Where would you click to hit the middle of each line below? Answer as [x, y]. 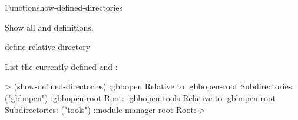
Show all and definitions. [49, 27]
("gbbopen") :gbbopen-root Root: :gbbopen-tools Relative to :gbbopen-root [140, 97]
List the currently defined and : [61, 66]
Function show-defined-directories [64, 7]
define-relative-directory [48, 47]
